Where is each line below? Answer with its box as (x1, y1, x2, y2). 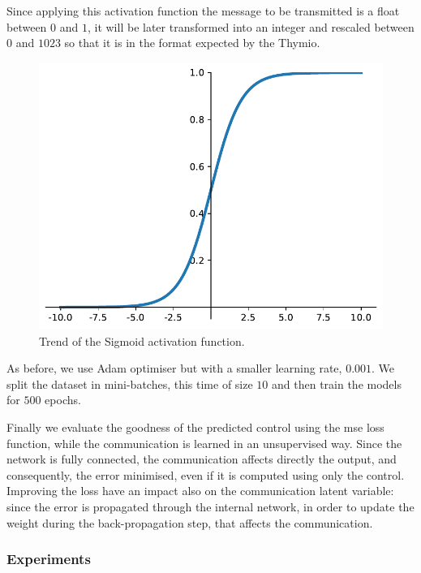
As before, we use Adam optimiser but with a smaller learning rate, (6, 360, 342, 377)
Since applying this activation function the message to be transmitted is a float (6, 2, 400, 19)
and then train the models (272, 375, 402, 392)
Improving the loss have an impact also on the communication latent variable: (6, 482, 394, 499)
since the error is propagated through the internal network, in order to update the (6, 498, 415, 515)
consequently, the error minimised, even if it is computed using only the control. (6, 466, 405, 483)
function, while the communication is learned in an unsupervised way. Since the (6, 434, 402, 451)
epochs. (45, 391, 81, 408)
